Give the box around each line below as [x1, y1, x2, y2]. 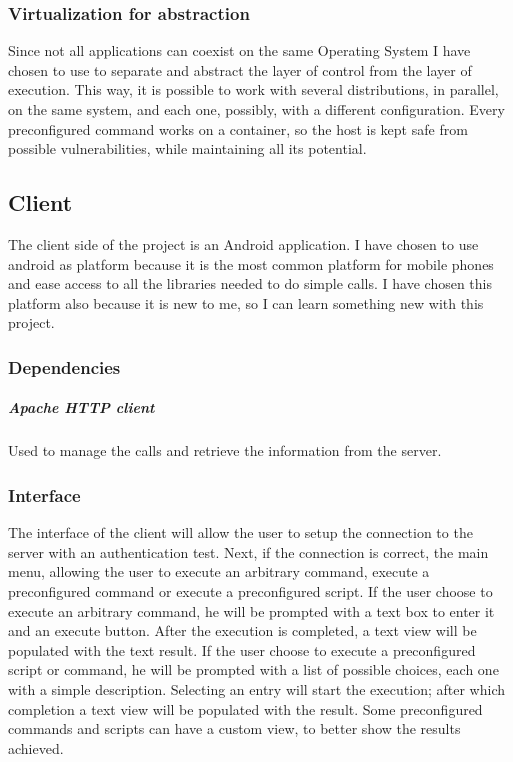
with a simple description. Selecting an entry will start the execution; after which [8, 678, 505, 699]
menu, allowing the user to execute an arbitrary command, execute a [8, 561, 430, 582]
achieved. [8, 737, 64, 758]
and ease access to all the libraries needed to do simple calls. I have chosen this [8, 273, 492, 294]
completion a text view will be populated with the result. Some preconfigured [8, 698, 483, 719]
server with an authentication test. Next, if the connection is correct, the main [8, 541, 489, 562]
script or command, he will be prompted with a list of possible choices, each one [8, 659, 499, 680]
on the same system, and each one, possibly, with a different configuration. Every [8, 99, 505, 119]
